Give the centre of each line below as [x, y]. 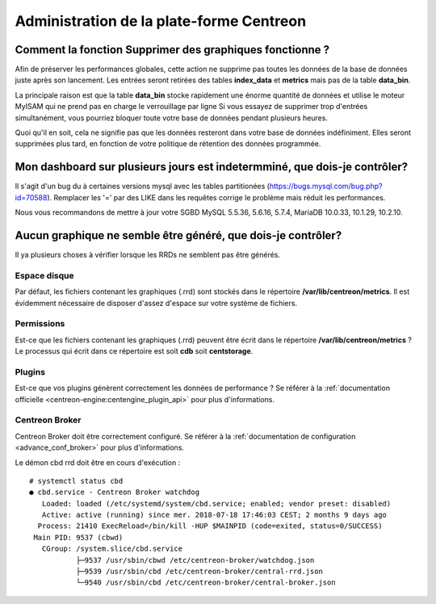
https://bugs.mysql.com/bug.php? [326, 187]
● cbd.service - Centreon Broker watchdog [115, 492]
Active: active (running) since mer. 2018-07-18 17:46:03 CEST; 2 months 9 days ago [214, 515]
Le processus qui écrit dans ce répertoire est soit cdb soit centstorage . [134, 351]
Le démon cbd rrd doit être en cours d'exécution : [98, 462]
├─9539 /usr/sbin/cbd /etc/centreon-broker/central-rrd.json [199, 572]
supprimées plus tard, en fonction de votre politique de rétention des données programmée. [168, 144]
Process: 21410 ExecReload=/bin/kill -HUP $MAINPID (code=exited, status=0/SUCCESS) [210, 526]
